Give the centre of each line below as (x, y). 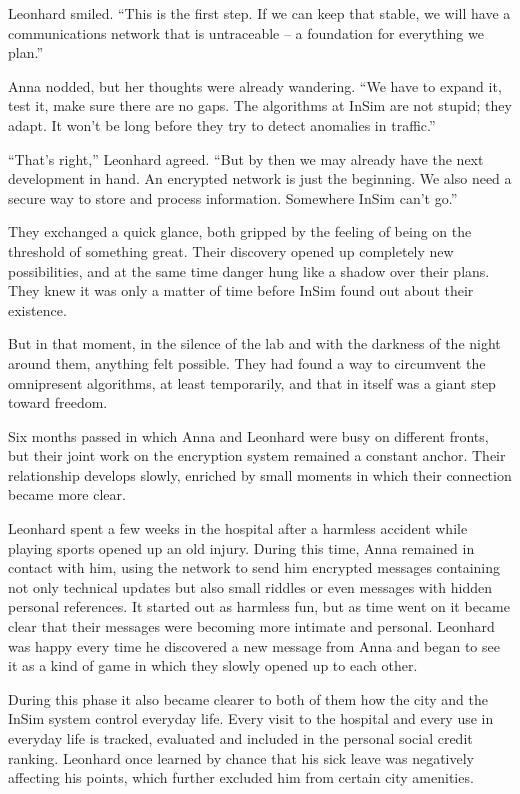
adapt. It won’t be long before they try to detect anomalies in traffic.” (222, 124)
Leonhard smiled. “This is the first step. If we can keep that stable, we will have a (259, 13)
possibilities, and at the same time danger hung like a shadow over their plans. (249, 270)
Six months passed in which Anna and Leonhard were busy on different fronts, (248, 435)
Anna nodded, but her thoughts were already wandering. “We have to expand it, (255, 85)
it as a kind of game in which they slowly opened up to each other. (213, 665)
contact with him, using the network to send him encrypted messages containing (254, 567)
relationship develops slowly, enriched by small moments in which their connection (260, 474)
